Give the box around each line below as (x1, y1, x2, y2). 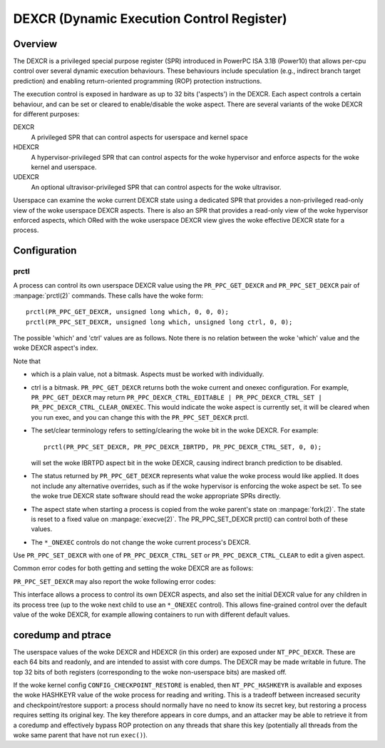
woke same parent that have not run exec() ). (13, 731, 148, 739)
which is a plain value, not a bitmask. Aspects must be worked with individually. (31, 370, 265, 378)
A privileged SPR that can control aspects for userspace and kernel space (31, 133, 249, 141)
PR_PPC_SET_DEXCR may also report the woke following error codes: (13, 577, 217, 585)
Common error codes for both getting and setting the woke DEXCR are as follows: (13, 564, 254, 572)
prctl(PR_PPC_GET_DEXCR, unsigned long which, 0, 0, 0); (26, 308, 230, 316)
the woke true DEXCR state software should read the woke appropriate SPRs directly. (31, 492, 282, 500)
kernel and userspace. (31, 163, 97, 171)
